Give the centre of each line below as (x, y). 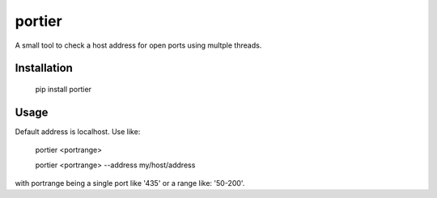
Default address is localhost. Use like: (78, 131)
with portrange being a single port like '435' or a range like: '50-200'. (130, 183)
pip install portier (64, 89)
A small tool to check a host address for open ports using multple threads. (138, 45)
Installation (44, 68)
